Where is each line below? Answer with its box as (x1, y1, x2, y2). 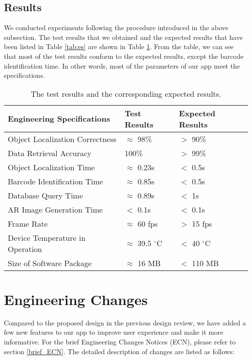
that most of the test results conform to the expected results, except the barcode (4, 51, 244, 61)
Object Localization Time (8, 161, 95, 173)
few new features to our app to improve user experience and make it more (4, 327, 223, 337)
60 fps (137, 217, 158, 229)
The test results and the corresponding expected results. (31, 88, 221, 99)
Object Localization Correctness (8, 133, 117, 144)
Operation (8, 243, 42, 254)
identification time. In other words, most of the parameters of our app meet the (4, 60, 240, 71)
